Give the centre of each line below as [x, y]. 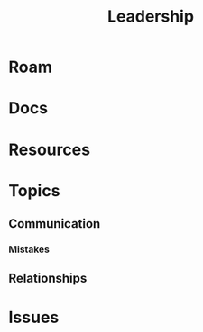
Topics [34, 190]
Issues [34, 317]
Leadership [151, 17]
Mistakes [29, 249]
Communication [55, 224]
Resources [50, 149]
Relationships [48, 278]
